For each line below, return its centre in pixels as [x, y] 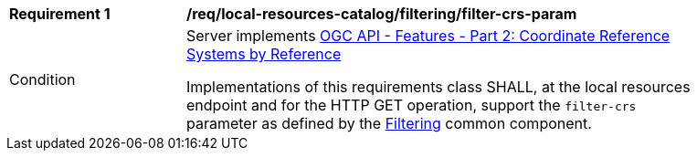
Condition [42, 79]
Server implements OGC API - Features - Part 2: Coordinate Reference [428, 36]
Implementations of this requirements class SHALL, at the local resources [438, 87]
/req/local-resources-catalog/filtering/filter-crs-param [382, 14]
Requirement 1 [60, 14]
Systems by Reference [264, 54]
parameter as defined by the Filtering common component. [389, 123]
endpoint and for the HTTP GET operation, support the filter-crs [412, 105]
